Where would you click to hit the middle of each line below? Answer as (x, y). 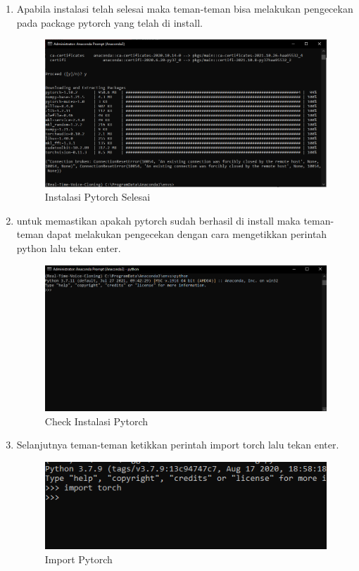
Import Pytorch (78, 559)
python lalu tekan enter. (69, 248)
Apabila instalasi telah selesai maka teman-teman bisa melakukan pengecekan (185, 8)
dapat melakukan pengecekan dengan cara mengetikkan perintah (187, 234)
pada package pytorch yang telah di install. (109, 22)
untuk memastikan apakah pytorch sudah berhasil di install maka (158, 220)
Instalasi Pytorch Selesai (97, 197)
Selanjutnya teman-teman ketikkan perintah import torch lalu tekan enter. (178, 445)
